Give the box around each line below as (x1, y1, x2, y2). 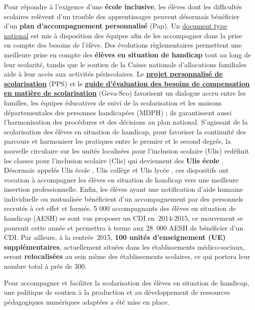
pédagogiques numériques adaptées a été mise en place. (4, 296, 170, 307)
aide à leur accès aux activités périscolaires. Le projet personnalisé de (4, 69, 223, 79)
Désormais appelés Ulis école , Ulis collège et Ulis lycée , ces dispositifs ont (4, 165, 229, 175)
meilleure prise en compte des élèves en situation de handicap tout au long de (4, 49, 251, 59)
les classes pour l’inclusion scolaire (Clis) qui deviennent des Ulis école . (4, 155, 224, 165)
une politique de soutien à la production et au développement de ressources (4, 287, 230, 297)
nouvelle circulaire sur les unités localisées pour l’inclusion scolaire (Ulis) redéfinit (4, 145, 249, 155)
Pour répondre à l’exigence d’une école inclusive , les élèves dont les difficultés (4, 1, 242, 11)
